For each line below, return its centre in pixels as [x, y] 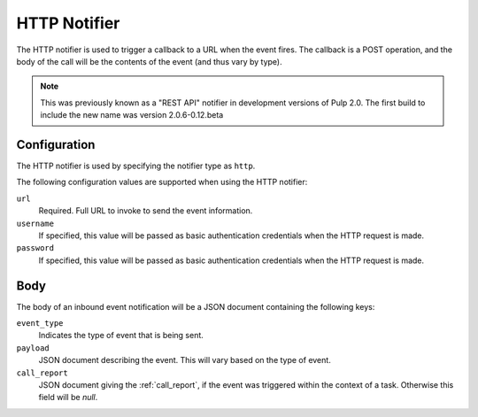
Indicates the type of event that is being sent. [121, 336]
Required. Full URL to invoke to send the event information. [146, 211]
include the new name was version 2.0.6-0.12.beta [132, 115]
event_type [40, 324]
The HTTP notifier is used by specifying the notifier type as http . [136, 166]
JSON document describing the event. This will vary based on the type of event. [185, 360]
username [35, 223]
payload [33, 348]
